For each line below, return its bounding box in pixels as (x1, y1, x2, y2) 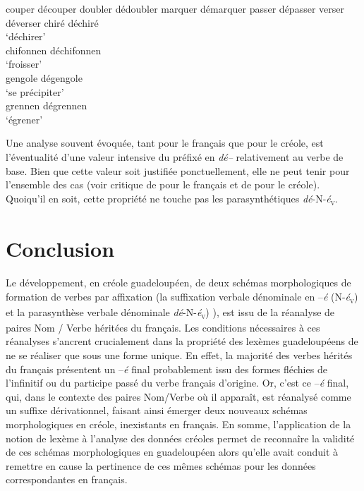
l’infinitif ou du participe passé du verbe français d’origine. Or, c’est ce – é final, (6, 375, 349, 390)
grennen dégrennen (6, 98, 87, 113)
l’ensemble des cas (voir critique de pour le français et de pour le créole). (6, 177, 320, 192)
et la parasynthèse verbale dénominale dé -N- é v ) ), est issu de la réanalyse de (6, 304, 335, 321)
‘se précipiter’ (6, 84, 64, 99)
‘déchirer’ (6, 29, 46, 44)
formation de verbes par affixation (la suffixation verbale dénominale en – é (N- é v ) (6, 289, 358, 305)
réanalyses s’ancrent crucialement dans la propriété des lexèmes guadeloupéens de (6, 334, 358, 348)
